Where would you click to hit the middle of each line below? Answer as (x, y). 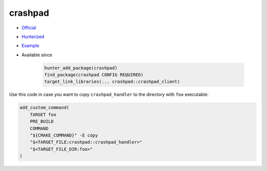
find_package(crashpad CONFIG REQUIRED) (94, 75)
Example (30, 46)
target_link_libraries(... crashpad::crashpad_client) (112, 82)
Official (29, 28)
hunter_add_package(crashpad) (81, 68)
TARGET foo (43, 114)
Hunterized (33, 37)
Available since (37, 55)
